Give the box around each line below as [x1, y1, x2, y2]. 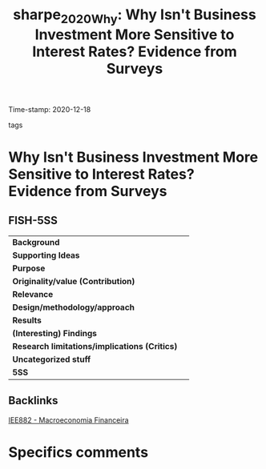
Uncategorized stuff [12, 354, 91, 365]
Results [12, 315, 42, 326]
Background [12, 236, 60, 247]
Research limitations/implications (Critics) [12, 340, 178, 351]
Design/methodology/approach [12, 302, 135, 313]
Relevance [12, 288, 54, 299]
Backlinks [8, 394, 58, 407]
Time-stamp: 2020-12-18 [8, 104, 91, 114]
